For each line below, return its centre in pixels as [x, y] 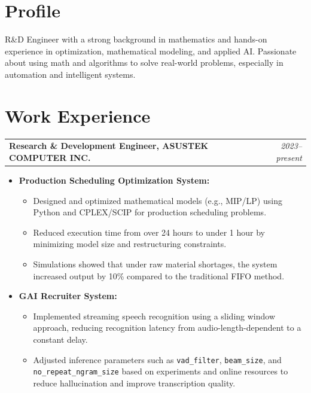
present [289, 157]
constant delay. [60, 339]
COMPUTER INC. [50, 157]
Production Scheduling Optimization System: [114, 180]
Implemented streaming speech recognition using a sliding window [154, 316]
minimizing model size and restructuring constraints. [130, 244]
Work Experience [78, 115]
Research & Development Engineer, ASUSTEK [109, 146]
